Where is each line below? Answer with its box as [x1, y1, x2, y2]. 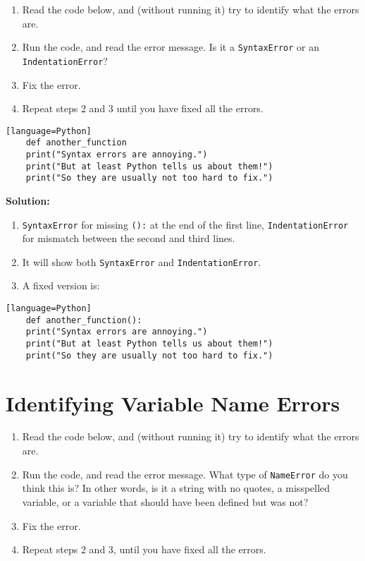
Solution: [6, 193, 50, 207]
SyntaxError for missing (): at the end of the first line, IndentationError [22, 217, 349, 231]
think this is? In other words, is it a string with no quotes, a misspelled [22, 481, 330, 495]
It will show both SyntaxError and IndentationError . [22, 254, 261, 269]
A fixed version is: [22, 278, 100, 293]
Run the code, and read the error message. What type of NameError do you [22, 466, 348, 481]
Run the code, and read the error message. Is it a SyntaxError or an [22, 40, 319, 54]
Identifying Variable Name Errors [6, 388, 340, 417]
